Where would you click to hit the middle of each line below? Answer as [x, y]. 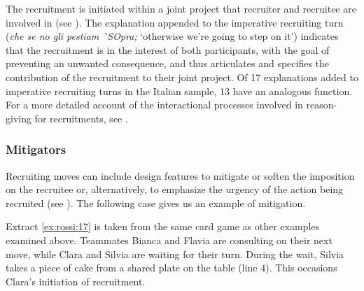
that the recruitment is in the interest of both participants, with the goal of [168, 49]
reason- [322, 105]
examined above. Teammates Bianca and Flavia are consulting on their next [169, 240]
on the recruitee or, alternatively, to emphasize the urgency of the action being [175, 189]
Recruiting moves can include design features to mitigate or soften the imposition [180, 175]
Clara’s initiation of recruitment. [76, 281]
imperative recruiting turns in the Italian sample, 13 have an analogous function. [179, 91]
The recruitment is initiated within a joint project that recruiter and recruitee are [181, 8]
